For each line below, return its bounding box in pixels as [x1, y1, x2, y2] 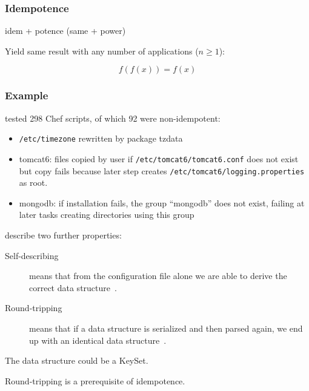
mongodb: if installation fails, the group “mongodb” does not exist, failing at [19, 196, 305, 209]
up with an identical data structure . [29, 333, 167, 346]
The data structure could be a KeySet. [5, 354, 148, 367]
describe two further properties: [5, 228, 122, 241]
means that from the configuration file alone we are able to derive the [29, 269, 287, 282]
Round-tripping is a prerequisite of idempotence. [5, 374, 185, 387]
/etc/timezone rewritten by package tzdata [19, 132, 183, 145]
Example [5, 88, 48, 103]
